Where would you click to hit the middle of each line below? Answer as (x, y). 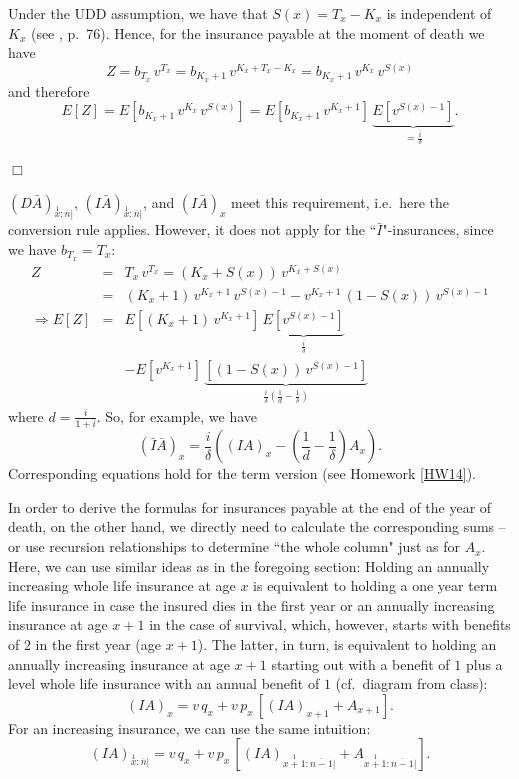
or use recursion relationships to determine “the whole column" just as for (234, 546)
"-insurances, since (438, 229)
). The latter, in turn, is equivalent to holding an (347, 644)
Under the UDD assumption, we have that (138, 13)
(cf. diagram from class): (411, 683)
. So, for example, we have (177, 415)
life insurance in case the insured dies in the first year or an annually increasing (251, 604)
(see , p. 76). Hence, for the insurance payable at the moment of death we (257, 32)
